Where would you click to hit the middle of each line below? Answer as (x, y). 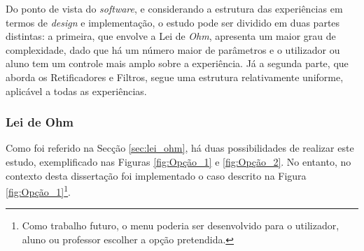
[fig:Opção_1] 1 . (38, 191)
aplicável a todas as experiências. (76, 91)
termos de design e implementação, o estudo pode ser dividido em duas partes (173, 22)
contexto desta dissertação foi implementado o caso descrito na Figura (156, 175)
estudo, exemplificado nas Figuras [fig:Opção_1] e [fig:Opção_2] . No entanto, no (178, 161)
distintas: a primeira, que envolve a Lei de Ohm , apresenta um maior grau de (171, 36)
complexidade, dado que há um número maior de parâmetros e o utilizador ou (173, 49)
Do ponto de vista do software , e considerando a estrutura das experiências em (174, 8)
